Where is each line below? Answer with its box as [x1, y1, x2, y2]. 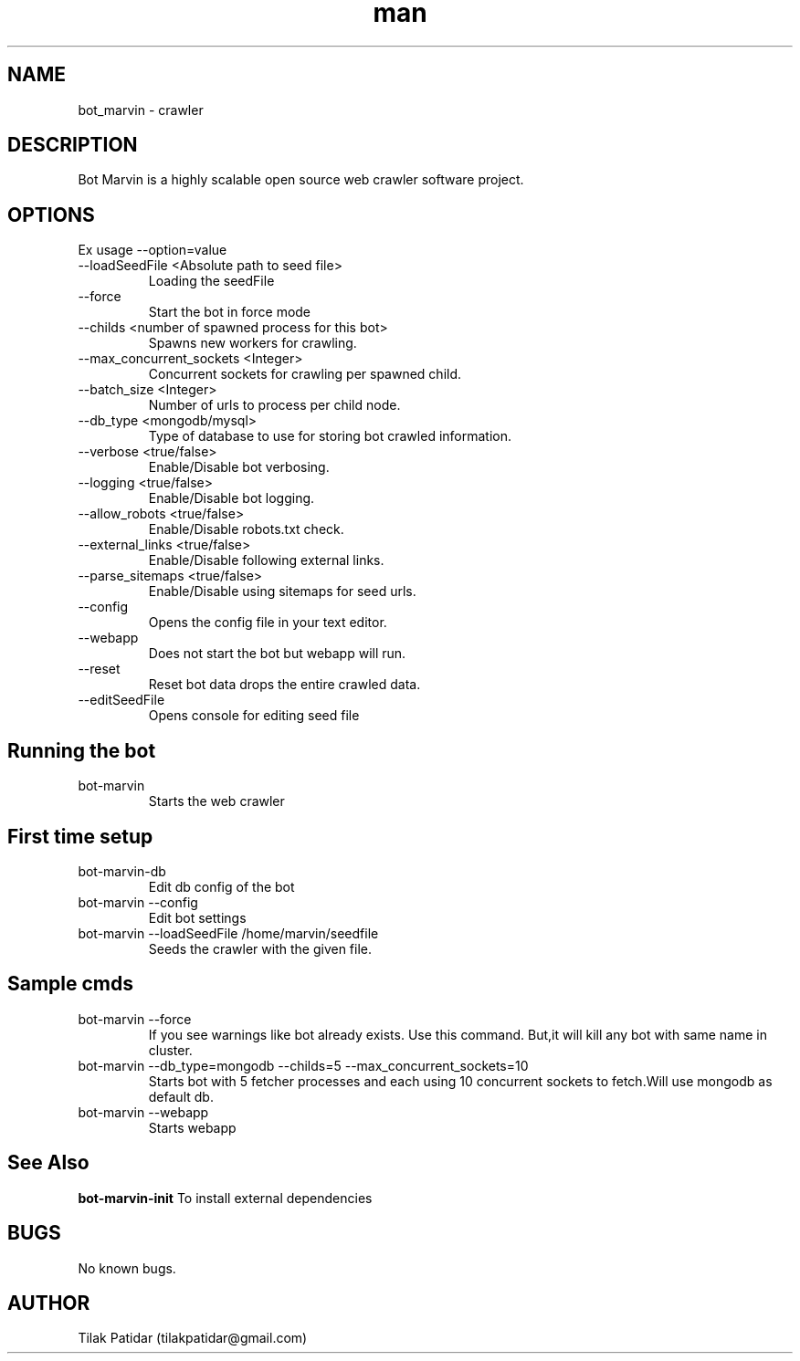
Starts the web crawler [148, 793, 285, 810]
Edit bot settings [148, 909, 247, 926]
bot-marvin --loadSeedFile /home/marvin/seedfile [78, 925, 379, 941]
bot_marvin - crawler [78, 101, 204, 118]
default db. [148, 1088, 214, 1105]
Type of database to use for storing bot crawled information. [148, 428, 511, 445]
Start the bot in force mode [148, 304, 311, 320]
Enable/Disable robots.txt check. [148, 521, 344, 538]
